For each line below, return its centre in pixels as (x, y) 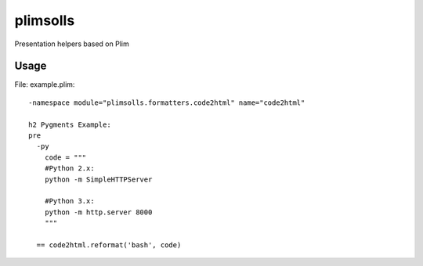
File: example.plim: (45, 84)
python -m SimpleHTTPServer (98, 179)
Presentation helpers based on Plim (72, 44)
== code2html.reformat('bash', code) (109, 245)
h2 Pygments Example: (70, 124)
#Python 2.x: (69, 169)
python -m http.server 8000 (98, 212)
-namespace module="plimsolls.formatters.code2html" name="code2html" (167, 102)
